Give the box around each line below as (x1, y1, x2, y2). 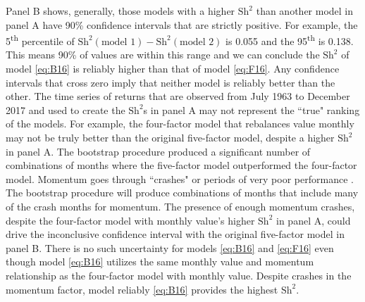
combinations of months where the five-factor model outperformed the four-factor (6, 158, 357, 172)
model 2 (180, 37, 214, 47)
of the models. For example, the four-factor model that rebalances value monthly (6, 116, 354, 131)
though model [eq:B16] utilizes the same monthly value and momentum (6, 254, 314, 269)
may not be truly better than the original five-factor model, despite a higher (6, 130, 335, 144)
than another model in (256, 4, 354, 18)
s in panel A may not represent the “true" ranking (143, 102, 360, 117)
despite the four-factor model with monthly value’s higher (6, 213, 255, 227)
